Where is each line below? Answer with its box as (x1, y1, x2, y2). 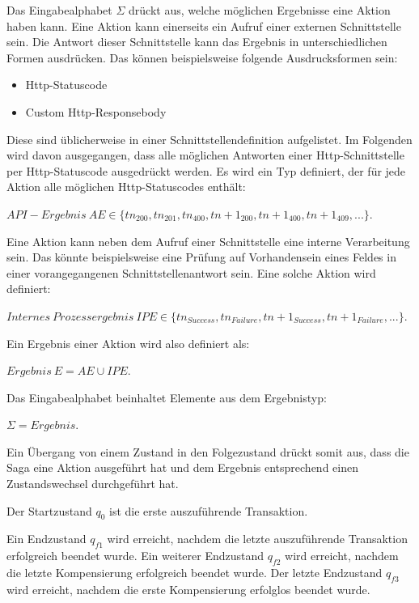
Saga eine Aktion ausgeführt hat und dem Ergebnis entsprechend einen (6, 459, 358, 476)
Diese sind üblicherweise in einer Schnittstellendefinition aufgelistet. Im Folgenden (6, 130, 413, 147)
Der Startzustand (6, 502, 92, 519)
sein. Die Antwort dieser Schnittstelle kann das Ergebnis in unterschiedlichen (6, 33, 387, 50)
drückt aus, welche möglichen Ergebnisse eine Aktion (129, 2, 391, 18)
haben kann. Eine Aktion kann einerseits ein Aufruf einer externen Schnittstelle (6, 17, 401, 34)
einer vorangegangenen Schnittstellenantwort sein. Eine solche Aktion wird (6, 264, 376, 281)
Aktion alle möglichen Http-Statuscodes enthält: (6, 178, 246, 195)
